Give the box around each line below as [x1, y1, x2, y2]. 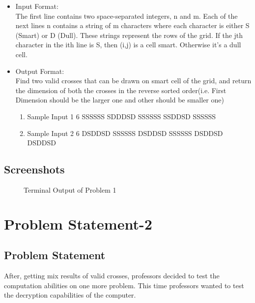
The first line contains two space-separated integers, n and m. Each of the [15, 10, 238, 21]
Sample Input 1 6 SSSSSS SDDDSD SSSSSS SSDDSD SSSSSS [27, 111, 216, 121]
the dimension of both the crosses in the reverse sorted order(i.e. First [15, 85, 227, 95]
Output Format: [15, 66, 64, 76]
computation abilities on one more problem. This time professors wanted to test [4, 280, 244, 290]
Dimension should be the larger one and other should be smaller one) [15, 95, 224, 105]
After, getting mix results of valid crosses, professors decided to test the [4, 270, 220, 281]
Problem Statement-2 [4, 213, 152, 234]
